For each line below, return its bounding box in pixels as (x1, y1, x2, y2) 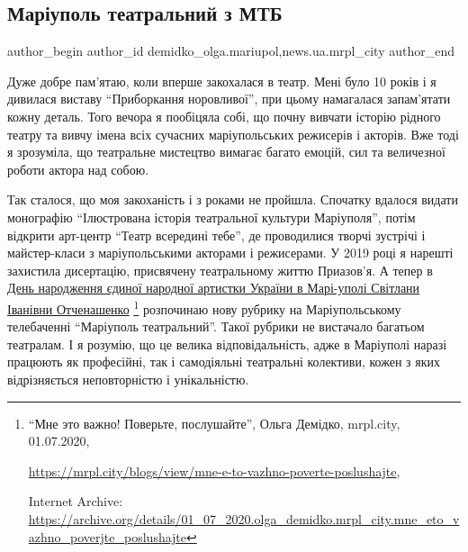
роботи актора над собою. (7, 159, 149, 178)
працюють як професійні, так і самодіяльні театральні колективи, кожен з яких (7, 352, 441, 371)
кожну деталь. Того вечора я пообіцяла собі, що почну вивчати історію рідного (7, 106, 441, 125)
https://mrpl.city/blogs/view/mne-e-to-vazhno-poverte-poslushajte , (28, 461, 400, 480)
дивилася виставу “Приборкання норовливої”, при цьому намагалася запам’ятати (7, 89, 451, 108)
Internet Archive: (28, 492, 123, 511)
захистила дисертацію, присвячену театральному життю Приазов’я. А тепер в (7, 260, 433, 279)
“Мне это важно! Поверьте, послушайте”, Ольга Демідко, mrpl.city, (28, 413, 400, 432)
